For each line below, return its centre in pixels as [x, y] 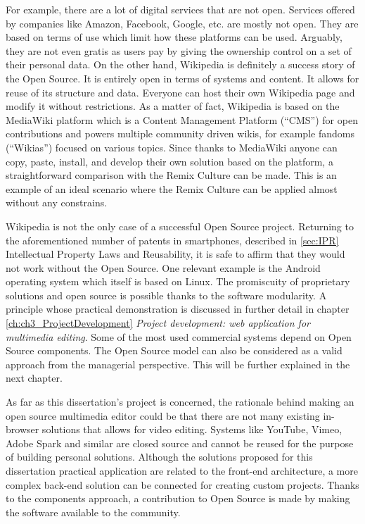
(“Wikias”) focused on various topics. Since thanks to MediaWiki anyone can [172, 147]
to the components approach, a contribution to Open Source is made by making [178, 498]
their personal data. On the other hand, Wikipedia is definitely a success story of [180, 64]
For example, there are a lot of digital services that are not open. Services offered [180, 9]
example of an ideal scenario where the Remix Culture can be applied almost [172, 188]
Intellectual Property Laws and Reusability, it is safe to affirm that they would [175, 254]
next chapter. [34, 378]
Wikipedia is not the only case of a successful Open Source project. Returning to [180, 226]
